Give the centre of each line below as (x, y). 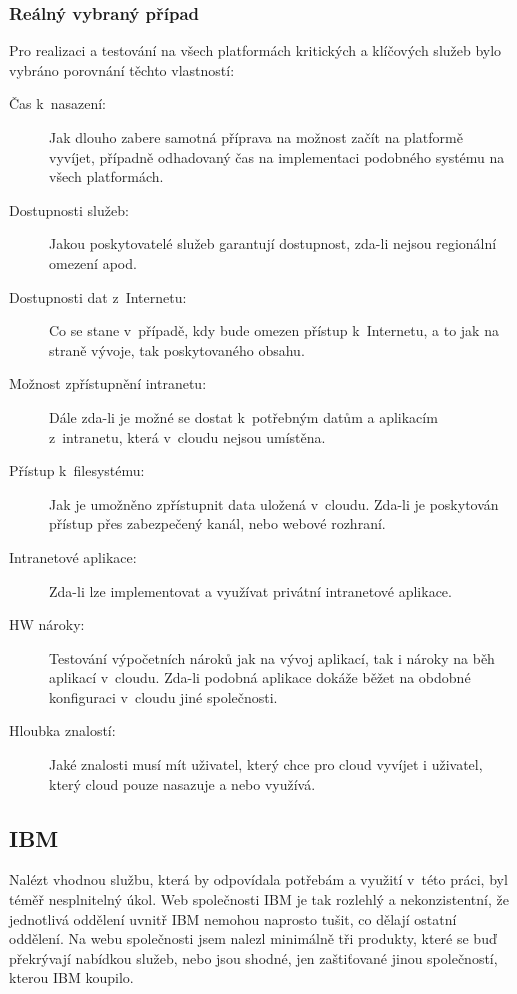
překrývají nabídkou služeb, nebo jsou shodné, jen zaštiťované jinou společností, (253, 957)
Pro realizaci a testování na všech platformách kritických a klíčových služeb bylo (255, 50)
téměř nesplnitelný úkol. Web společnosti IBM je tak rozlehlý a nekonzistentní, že (259, 899)
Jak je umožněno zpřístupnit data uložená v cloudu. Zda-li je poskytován (274, 503)
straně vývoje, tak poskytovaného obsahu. (177, 349)
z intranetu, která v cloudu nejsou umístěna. (187, 436)
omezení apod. (93, 262)
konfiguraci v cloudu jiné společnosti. (163, 696)
